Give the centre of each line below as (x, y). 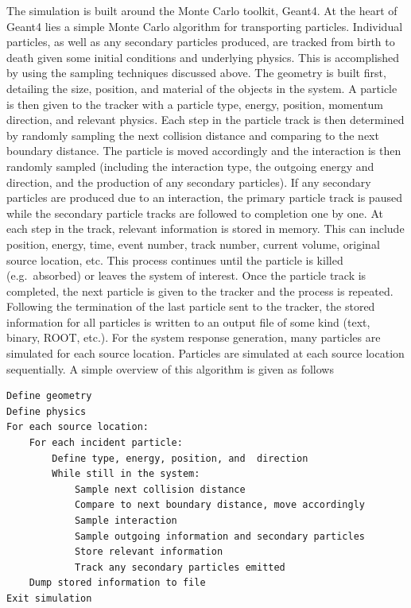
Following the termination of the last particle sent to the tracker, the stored (191, 306)
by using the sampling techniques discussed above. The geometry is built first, (196, 73)
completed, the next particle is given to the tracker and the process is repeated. (200, 290)
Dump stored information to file (117, 583)
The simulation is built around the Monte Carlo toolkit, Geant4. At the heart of (202, 10)
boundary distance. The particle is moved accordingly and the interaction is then (204, 151)
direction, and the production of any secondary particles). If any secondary (189, 182)
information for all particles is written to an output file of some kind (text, (188, 321)
